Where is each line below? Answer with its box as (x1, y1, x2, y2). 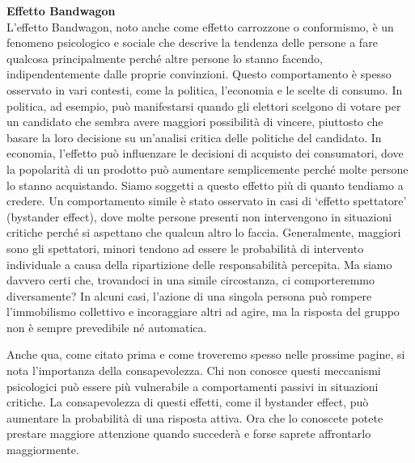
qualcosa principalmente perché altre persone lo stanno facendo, (6, 49, 323, 66)
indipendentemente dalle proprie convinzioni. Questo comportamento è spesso (6, 65, 392, 82)
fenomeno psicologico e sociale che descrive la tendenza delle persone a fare (6, 34, 378, 51)
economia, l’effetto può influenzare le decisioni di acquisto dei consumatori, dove (6, 145, 404, 162)
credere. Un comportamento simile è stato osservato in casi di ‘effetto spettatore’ (6, 192, 407, 209)
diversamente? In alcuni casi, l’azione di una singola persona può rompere (6, 287, 372, 304)
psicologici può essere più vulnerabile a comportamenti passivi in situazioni (6, 377, 379, 394)
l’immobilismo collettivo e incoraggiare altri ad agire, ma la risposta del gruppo (6, 303, 400, 320)
